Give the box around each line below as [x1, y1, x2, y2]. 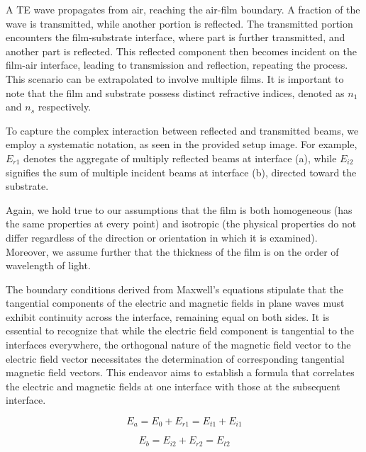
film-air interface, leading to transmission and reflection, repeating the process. [6, 57, 348, 72]
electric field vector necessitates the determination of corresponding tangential [6, 351, 345, 366]
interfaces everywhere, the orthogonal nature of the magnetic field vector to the [6, 337, 351, 352]
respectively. [38, 99, 91, 114]
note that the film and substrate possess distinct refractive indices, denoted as [6, 85, 345, 100]
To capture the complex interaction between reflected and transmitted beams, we [6, 123, 359, 137]
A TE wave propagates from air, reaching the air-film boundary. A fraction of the [6, 2, 360, 16]
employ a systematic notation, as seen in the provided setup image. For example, [6, 137, 357, 152]
